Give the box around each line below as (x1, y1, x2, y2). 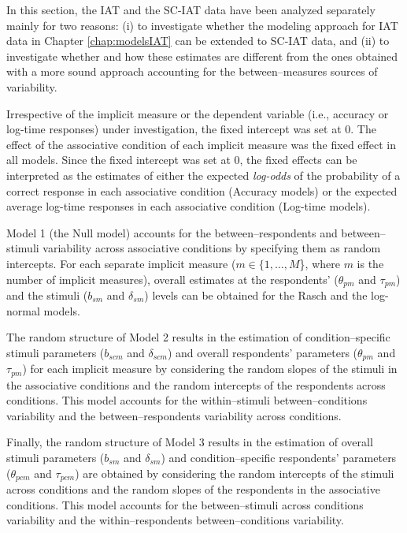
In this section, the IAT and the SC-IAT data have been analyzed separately (6, 2, 376, 17)
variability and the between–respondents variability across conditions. (6, 407, 342, 423)
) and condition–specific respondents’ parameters (161, 449, 397, 466)
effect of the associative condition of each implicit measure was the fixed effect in (6, 136, 396, 152)
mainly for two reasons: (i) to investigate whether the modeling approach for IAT (6, 17, 398, 33)
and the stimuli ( (6, 286, 88, 303)
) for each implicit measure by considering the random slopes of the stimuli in (22, 360, 398, 377)
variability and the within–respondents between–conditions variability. (6, 512, 344, 528)
